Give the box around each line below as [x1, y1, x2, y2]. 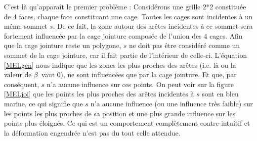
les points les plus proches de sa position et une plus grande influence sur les [4, 108, 235, 118]
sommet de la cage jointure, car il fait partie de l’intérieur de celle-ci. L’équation [4, 49, 247, 60]
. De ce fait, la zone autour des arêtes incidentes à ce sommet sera [53, 21, 253, 31]
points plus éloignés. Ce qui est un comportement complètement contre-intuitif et [4, 118, 250, 128]
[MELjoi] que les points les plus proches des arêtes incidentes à [4, 89, 194, 99]
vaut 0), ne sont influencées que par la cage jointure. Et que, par [42, 69, 237, 80]
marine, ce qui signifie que [4, 98, 83, 108]
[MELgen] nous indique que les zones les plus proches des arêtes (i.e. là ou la [4, 59, 236, 70]
